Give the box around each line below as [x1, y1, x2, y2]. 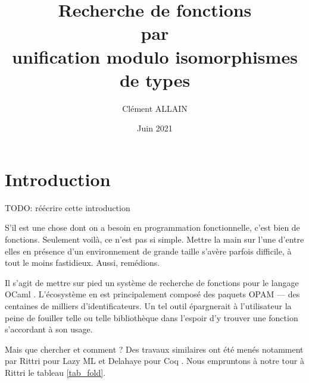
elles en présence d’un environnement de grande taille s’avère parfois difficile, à [5, 244, 292, 257]
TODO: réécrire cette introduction [5, 201, 130, 214]
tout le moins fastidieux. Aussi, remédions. [5, 256, 160, 269]
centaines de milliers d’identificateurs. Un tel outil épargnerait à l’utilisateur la [5, 299, 292, 312]
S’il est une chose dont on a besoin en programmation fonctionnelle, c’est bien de [5, 221, 300, 234]
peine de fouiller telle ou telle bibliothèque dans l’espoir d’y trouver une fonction [5, 311, 298, 324]
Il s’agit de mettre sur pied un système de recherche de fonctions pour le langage [5, 276, 299, 288]
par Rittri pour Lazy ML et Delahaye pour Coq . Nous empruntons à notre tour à [5, 354, 304, 367]
